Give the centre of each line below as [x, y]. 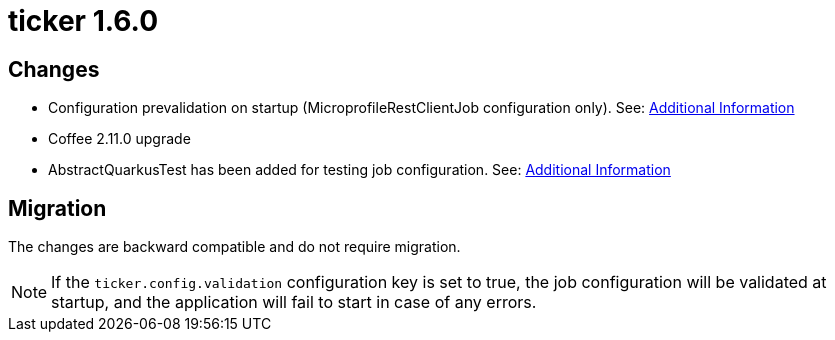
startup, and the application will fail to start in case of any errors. [294, 302]
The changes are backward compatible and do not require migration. [234, 247]
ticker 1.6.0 [83, 21]
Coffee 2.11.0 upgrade [119, 139]
